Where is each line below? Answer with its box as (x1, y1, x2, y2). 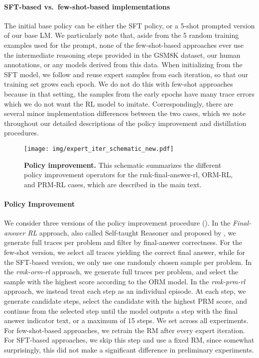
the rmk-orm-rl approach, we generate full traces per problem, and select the (4, 266, 239, 277)
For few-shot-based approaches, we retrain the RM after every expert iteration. (4, 325, 245, 335)
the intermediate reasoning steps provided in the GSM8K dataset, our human (4, 49, 241, 60)
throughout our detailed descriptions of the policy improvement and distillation (4, 118, 247, 128)
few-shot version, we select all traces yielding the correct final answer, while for (4, 246, 245, 257)
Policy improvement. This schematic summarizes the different (24, 159, 222, 170)
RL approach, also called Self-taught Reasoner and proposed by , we (27, 227, 236, 238)
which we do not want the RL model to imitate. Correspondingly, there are (4, 98, 234, 109)
